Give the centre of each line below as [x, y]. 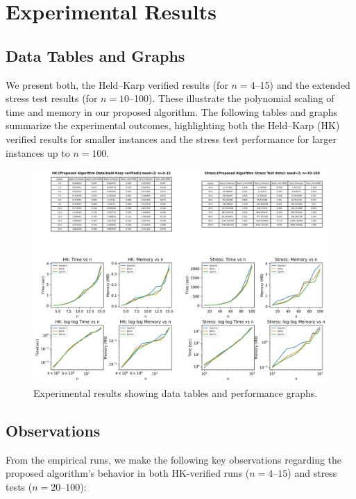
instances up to [38, 152]
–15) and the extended [303, 84]
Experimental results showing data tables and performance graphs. [176, 392]
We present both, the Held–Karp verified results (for [117, 84]
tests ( [19, 486]
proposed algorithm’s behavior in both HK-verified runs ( [128, 473]
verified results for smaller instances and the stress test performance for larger [171, 138]
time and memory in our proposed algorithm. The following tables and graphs [172, 111]
